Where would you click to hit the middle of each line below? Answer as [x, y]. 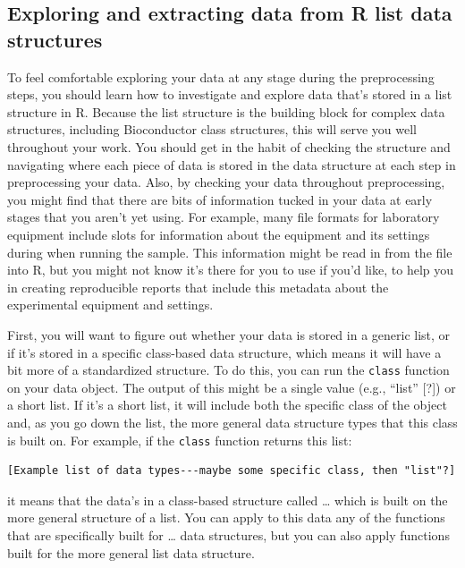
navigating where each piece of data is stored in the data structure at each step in [232, 164]
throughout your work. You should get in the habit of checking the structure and [229, 146]
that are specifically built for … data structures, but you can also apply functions [228, 534]
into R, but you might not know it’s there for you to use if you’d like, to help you [231, 270]
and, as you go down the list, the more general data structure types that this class [232, 422]
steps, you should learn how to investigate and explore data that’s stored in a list [230, 94]
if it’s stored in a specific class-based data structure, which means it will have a [224, 352]
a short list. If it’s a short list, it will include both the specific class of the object [227, 405]
